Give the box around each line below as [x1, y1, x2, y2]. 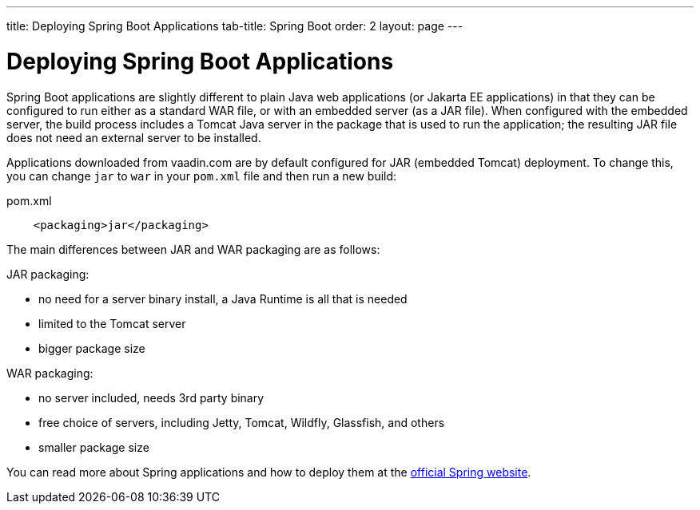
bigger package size [38, 341, 145, 355]
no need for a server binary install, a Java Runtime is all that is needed [38, 291, 408, 306]
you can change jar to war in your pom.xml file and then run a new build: [6, 168, 397, 183]
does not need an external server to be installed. [6, 130, 261, 144]
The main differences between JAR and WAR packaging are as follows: [6, 242, 380, 256]
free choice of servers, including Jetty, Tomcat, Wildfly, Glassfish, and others [38, 415, 445, 429]
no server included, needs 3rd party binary [38, 390, 264, 405]
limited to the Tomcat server [38, 316, 186, 330]
